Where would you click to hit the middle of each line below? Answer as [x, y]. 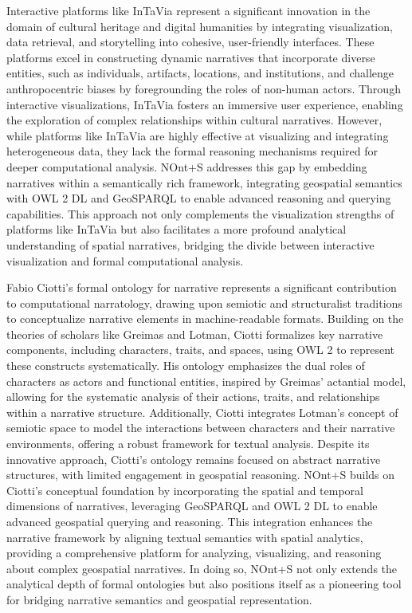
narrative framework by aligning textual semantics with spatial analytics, [185, 537]
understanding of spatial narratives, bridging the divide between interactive [190, 244]
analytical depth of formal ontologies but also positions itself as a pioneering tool [204, 584]
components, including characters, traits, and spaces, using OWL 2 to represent [201, 350]
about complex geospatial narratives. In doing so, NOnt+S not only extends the [202, 568]
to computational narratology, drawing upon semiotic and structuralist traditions [204, 303]
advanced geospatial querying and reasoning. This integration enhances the [190, 521]
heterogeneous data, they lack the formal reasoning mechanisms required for [192, 151]
